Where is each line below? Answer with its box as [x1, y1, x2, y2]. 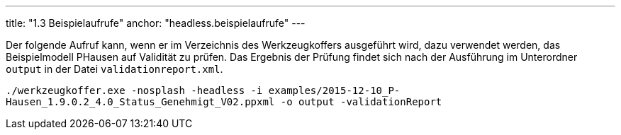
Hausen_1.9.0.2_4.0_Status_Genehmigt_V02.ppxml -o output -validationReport [6, 96, 442, 107]
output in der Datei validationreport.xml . [6, 63, 223, 75]
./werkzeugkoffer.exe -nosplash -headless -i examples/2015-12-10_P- [6, 85, 401, 96]
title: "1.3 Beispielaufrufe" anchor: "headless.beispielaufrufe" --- [6, 17, 306, 29]
